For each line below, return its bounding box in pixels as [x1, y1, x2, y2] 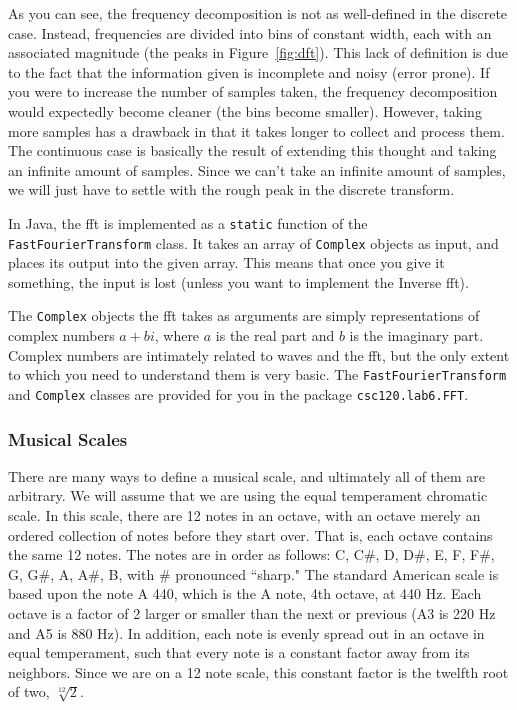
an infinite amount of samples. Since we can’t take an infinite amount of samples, [8, 159, 506, 180]
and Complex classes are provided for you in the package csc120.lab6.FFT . [8, 383, 469, 404]
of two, [8, 681, 50, 702]
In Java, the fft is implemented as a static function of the [8, 212, 368, 233]
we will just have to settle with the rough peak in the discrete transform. [8, 179, 455, 200]
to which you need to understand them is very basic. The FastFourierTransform [8, 364, 507, 385]
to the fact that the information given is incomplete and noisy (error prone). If [8, 61, 490, 82]
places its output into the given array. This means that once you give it [8, 252, 445, 273]
